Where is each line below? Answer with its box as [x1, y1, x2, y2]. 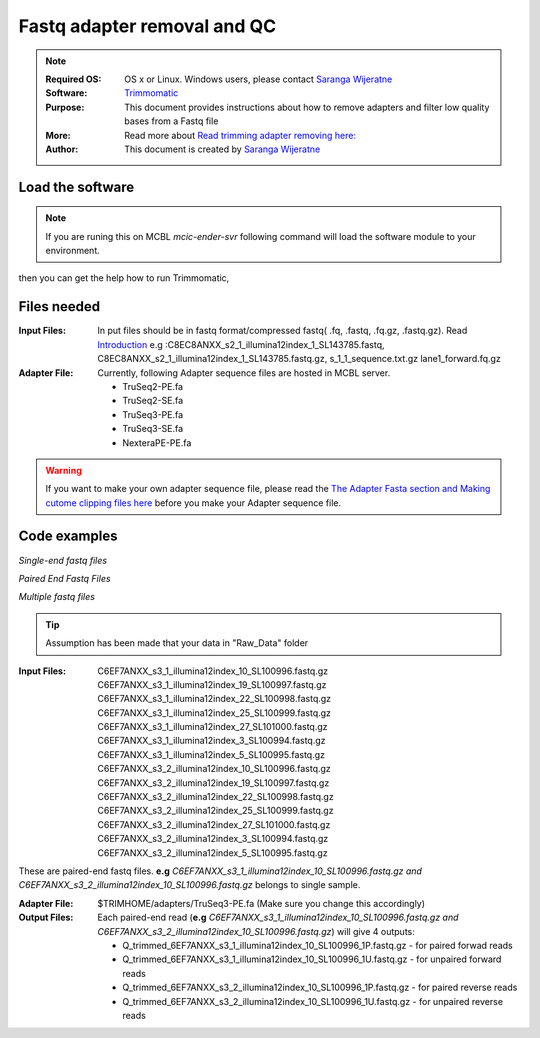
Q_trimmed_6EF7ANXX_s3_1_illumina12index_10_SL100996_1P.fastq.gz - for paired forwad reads [122, 939, 514, 951]
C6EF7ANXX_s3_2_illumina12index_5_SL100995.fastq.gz [97, 846, 329, 859]
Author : [45, 143, 79, 155]
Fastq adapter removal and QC [18, 15, 277, 37]
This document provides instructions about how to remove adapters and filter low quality [124, 101, 490, 113]
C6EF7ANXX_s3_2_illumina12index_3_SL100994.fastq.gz [97, 833, 329, 845]
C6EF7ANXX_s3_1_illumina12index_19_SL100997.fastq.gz [97, 678, 327, 690]
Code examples [18, 528, 118, 545]
